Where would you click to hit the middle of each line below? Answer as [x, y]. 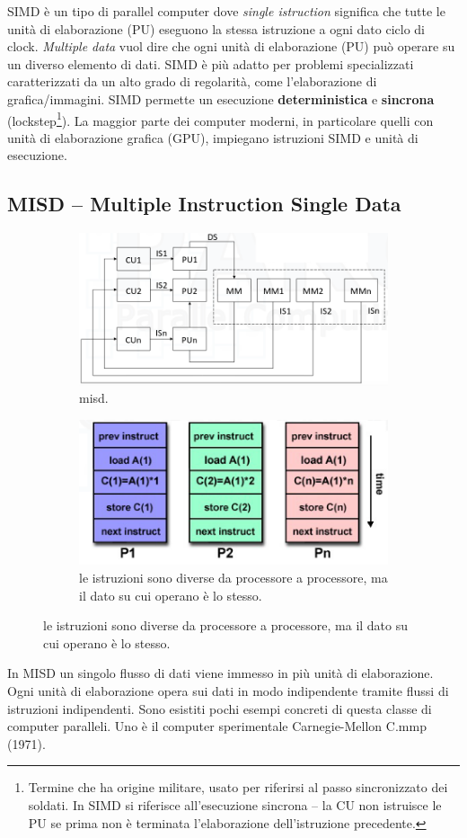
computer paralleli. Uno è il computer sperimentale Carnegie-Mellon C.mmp [217, 726]
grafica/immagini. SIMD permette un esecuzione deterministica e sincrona [221, 98]
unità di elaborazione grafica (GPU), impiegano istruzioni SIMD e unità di [213, 137]
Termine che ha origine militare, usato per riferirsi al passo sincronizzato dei [238, 787]
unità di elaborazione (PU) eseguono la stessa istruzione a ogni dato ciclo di [216, 28]
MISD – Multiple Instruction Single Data [204, 204]
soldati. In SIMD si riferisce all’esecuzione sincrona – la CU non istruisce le [235, 804]
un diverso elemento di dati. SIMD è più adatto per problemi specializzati [211, 63]
